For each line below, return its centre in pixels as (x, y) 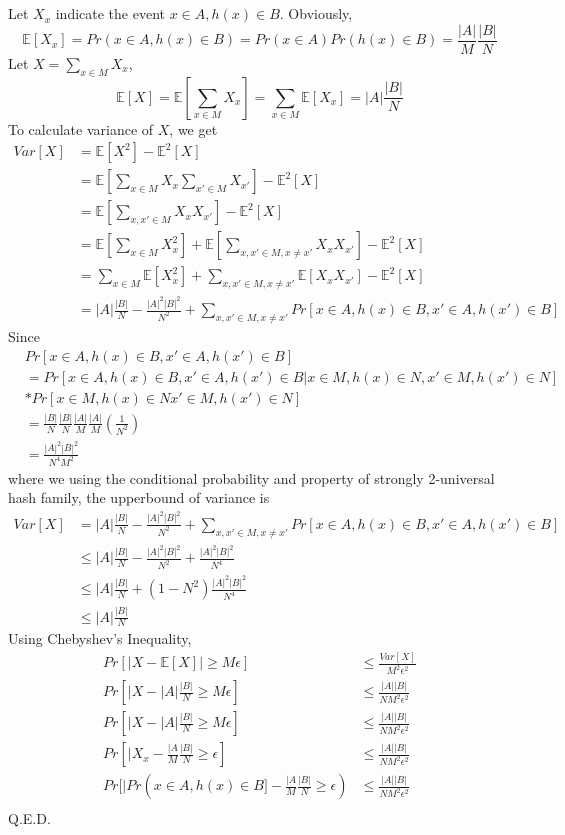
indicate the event (110, 13)
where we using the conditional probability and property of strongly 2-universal (251, 477)
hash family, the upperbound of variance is (139, 497)
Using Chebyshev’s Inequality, (100, 638)
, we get (193, 128)
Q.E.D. (29, 818)
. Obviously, (316, 13)
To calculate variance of (81, 128)
